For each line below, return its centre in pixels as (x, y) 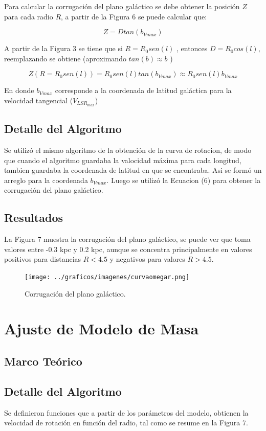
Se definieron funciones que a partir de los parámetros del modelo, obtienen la (126, 412)
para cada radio (29, 16)
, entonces (192, 48)
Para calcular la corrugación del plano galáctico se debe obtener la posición (122, 6)
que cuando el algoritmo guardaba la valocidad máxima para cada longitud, (123, 160)
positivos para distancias (43, 259)
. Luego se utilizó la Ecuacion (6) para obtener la (184, 180)
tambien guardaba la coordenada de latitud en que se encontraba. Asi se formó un (133, 170)
